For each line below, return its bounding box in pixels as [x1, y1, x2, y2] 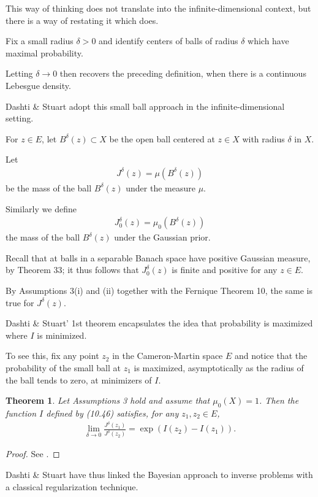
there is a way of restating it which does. [6, 13, 159, 26]
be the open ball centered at [109, 132, 215, 145]
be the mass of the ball [6, 181, 92, 194]
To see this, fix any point [6, 349, 99, 362]
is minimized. [37, 328, 87, 341]
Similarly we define [6, 202, 77, 215]
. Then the [259, 394, 299, 407]
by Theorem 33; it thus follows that [6, 263, 139, 276]
